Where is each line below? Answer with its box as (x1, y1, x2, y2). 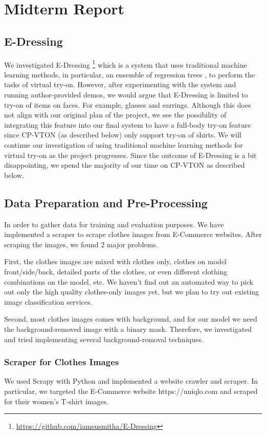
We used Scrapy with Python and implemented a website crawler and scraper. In (4, 375, 258, 386)
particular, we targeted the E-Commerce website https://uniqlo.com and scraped (4, 385, 258, 396)
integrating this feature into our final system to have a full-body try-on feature (4, 119, 251, 130)
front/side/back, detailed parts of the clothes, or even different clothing (4, 266, 228, 276)
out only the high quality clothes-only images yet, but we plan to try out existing (4, 286, 259, 297)
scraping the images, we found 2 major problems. (4, 239, 158, 249)
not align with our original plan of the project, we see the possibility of (4, 109, 227, 120)
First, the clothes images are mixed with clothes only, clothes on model (4, 256, 227, 267)
